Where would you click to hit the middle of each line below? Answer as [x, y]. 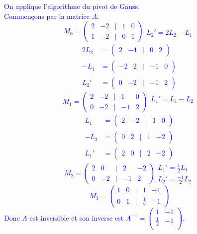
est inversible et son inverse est [77, 217]
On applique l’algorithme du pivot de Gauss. [72, 6]
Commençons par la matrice [47, 16]
